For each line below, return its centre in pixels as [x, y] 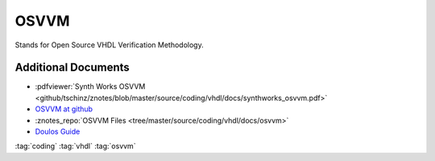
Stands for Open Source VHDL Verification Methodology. [110, 45]
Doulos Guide [58, 131]
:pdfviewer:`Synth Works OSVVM [90, 87]
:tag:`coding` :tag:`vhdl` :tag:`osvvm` [75, 146]
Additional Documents [72, 68]
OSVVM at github [64, 109]
